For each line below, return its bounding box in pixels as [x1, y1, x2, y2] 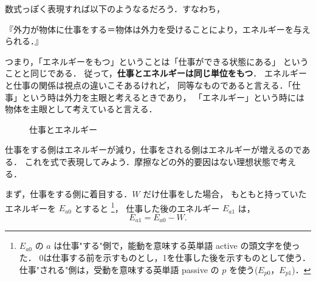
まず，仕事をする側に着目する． [5, 188, 132, 200]
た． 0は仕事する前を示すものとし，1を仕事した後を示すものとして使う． [19, 251, 311, 264]
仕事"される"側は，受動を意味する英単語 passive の [19, 263, 219, 276]
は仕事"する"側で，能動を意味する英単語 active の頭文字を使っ [53, 239, 300, 252]
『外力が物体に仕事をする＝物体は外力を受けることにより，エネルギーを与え [5, 22, 311, 35]
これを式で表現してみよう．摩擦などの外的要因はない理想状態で [24, 155, 280, 168]
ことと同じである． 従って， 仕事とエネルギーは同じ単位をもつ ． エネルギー [5, 67, 307, 80]
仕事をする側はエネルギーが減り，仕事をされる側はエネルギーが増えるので [5, 143, 302, 156]
